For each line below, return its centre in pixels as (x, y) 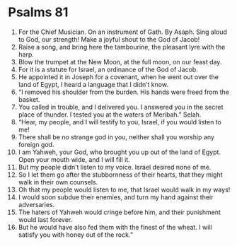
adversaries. (36, 204)
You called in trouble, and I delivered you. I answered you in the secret (121, 107)
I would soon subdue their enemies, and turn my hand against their (116, 197)
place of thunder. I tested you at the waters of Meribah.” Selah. (110, 115)
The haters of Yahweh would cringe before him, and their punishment (120, 212)
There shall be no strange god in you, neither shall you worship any (116, 137)
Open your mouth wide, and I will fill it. (74, 159)
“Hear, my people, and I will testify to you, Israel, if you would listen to (120, 122)
